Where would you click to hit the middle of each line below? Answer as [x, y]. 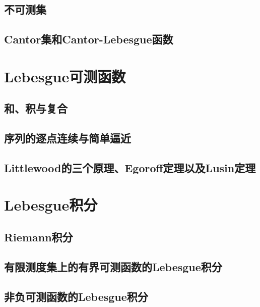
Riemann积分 [39, 237]
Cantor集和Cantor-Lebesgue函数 [89, 39]
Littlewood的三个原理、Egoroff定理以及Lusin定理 [130, 167]
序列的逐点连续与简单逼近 [68, 138]
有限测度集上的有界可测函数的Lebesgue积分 [113, 266]
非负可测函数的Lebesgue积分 [76, 296]
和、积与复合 [36, 108]
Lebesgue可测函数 [65, 76]
